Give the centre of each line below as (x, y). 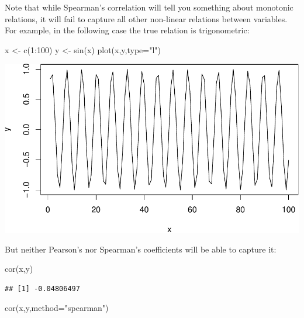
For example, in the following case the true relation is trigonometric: (127, 30)
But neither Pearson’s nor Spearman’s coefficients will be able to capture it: (141, 249)
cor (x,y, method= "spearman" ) (57, 308)
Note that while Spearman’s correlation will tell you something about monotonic (149, 7)
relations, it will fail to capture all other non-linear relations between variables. (146, 18)
